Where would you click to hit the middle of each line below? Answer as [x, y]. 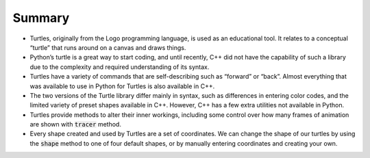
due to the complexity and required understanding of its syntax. [120, 67]
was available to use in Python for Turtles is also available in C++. [122, 86]
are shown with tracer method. [75, 124]
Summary [41, 18]
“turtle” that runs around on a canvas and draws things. [108, 47]
